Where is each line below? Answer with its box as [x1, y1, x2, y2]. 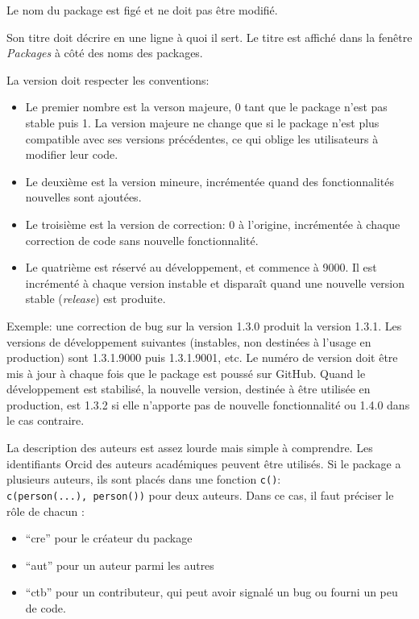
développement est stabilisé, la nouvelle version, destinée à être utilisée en [6, 380, 371, 397]
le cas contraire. [6, 412, 85, 429]
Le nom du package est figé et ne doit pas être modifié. [6, 2, 278, 18]
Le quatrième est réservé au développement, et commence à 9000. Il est [25, 259, 377, 276]
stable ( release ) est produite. [25, 290, 166, 307]
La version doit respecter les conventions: [6, 71, 209, 88]
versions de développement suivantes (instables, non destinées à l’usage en [6, 333, 371, 350]
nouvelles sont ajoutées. [25, 189, 142, 206]
